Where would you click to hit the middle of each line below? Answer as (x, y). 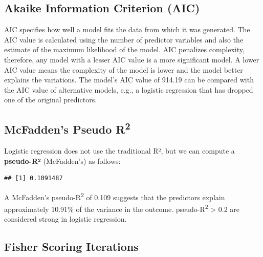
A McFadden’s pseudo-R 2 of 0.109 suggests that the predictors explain (115, 196)
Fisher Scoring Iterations (71, 247)
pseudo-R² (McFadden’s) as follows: (62, 160)
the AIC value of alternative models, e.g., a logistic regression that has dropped (129, 89)
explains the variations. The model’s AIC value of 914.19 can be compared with (129, 80)
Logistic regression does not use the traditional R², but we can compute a (119, 151)
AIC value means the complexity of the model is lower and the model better (124, 69)
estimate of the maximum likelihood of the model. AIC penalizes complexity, (124, 49)
